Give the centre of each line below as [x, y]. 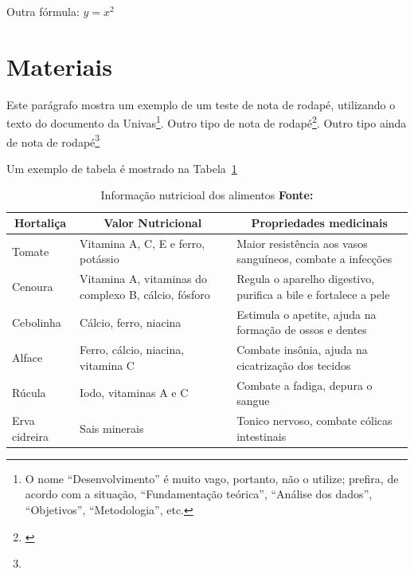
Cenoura [33, 287]
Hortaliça [40, 222]
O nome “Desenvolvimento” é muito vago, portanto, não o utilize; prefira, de [212, 478]
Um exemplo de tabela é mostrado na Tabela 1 [122, 168]
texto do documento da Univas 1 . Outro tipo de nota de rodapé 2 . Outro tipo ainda [207, 122]
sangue [253, 401]
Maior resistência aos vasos [302, 243]
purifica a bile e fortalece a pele [313, 294]
